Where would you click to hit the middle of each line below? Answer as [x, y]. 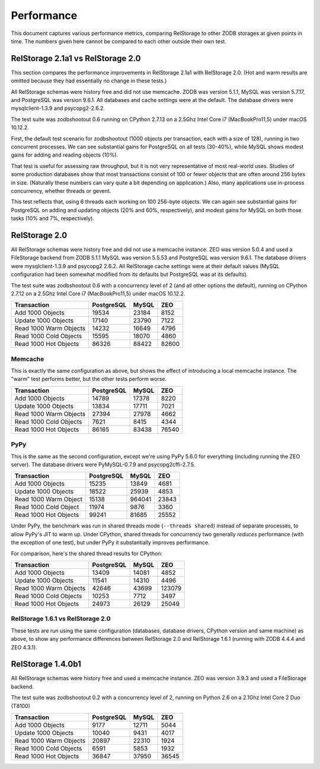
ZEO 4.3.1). [24, 647]
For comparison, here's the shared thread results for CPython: [87, 553]
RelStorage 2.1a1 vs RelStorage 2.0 [76, 58]
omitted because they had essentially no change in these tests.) [89, 81]
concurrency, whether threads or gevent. [61, 190]
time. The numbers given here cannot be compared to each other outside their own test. [119, 41]
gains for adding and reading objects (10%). [65, 155]
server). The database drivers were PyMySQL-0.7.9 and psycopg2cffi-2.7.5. [103, 465]
